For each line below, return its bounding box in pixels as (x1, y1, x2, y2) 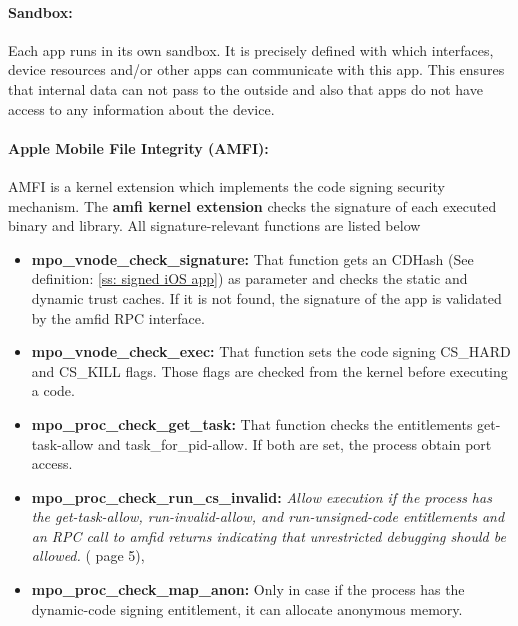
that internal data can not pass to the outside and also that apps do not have (8, 78, 483, 99)
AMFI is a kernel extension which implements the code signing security (8, 175, 445, 196)
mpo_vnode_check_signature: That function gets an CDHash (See (31, 248, 474, 269)
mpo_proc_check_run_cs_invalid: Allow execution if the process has (31, 486, 492, 507)
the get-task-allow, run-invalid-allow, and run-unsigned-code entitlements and (31, 506, 505, 527)
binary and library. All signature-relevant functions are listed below (8, 215, 421, 236)
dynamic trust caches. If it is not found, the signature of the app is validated (31, 287, 502, 308)
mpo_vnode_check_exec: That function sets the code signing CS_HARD (31, 341, 511, 362)
